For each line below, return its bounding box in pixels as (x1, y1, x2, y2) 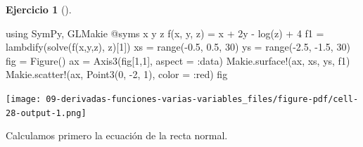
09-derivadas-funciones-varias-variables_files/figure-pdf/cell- (46, 94, 359, 104)
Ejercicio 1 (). (6, 2, 72, 16)
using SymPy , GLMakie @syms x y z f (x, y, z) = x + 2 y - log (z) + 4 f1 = (6, 25, 324, 40)
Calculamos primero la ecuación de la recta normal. (6, 128, 228, 143)
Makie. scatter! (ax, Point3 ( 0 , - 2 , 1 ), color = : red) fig (6, 67, 228, 82)
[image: (6, 94, 42, 104)
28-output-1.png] (6, 108, 87, 118)
